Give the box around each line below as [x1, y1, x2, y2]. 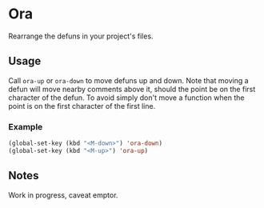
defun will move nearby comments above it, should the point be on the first [8, 84, 256, 94]
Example [8, 121, 43, 132]
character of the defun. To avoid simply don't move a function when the [8, 93, 245, 102]
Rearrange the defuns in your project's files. [8, 31, 154, 41]
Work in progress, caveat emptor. [8, 190, 118, 200]
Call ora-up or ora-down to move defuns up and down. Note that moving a [8, 75, 250, 85]
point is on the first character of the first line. [8, 101, 156, 110]
